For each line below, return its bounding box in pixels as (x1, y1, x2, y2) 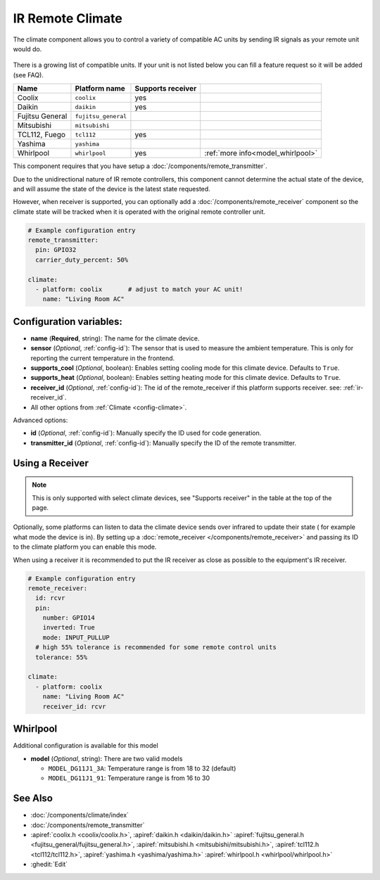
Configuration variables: (13, 315, 123, 327)
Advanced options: (13, 416, 68, 425)
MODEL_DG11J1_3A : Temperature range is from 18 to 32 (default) (48, 764, 236, 772)
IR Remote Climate (13, 11, 122, 26)
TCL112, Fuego (17, 130, 66, 140)
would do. (13, 44, 42, 53)
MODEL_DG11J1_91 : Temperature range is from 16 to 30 (48, 774, 210, 782)
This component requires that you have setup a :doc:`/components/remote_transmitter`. (13, 162, 267, 170)
